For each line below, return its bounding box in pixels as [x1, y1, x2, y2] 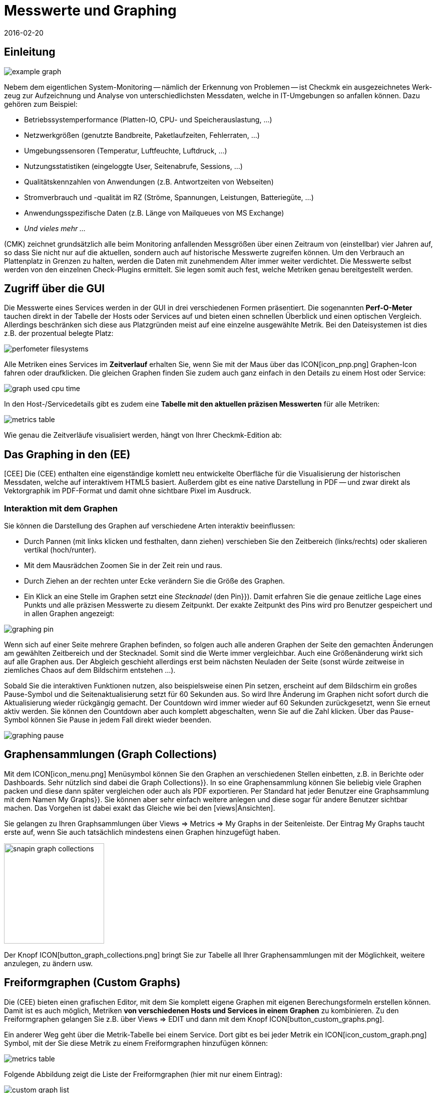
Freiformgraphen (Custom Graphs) [4, 976, 181, 989]
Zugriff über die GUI [4, 282, 105, 295]
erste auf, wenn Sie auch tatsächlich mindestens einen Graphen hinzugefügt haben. [4, 827, 280, 836]
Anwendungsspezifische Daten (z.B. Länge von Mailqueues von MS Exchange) [24, 208, 284, 217]
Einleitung [4, 46, 56, 59]
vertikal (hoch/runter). [24, 545, 97, 555]
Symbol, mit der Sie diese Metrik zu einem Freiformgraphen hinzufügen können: [4, 1038, 268, 1047]
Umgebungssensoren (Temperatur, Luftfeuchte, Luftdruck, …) [24, 146, 227, 155]
